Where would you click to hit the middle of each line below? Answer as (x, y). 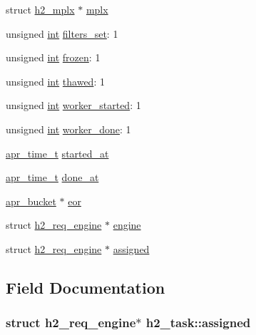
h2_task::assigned (198, 323)
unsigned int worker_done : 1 (68, 129)
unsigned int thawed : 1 (55, 81)
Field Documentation (86, 287)
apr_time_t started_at (57, 153)
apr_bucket (31, 201)
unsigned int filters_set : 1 (62, 33)
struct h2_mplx (40, 9)
